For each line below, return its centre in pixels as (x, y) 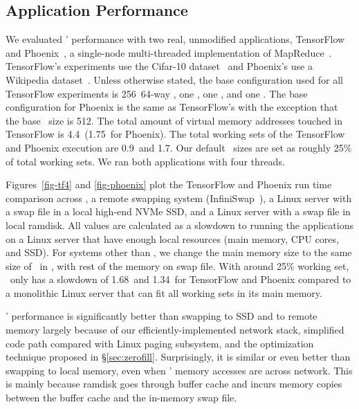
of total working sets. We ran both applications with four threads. (145, 161)
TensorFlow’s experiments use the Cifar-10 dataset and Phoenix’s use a (159, 66)
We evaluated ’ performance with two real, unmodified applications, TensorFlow (175, 39)
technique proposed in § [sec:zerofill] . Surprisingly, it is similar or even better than (178, 357)
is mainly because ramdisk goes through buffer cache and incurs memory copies (174, 384)
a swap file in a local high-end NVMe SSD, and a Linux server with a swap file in (178, 211)
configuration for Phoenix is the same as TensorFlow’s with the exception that (172, 107)
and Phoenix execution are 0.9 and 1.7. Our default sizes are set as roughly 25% (179, 147)
